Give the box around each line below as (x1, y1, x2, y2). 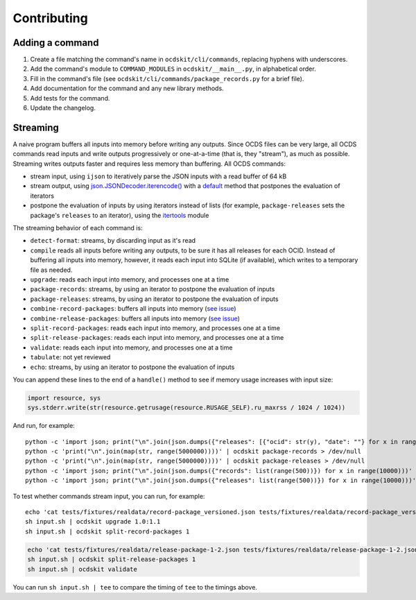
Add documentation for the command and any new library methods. (30, 84, 225, 93)
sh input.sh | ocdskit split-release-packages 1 (27, 556, 196, 563)
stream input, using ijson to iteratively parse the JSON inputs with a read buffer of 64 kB (30, 172, 287, 180)
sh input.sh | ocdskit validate (27, 565, 138, 573)
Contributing (12, 10, 88, 26)
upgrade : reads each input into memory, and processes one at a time (30, 275, 229, 284)
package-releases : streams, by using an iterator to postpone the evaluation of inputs (30, 295, 279, 303)
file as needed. (30, 266, 73, 274)
